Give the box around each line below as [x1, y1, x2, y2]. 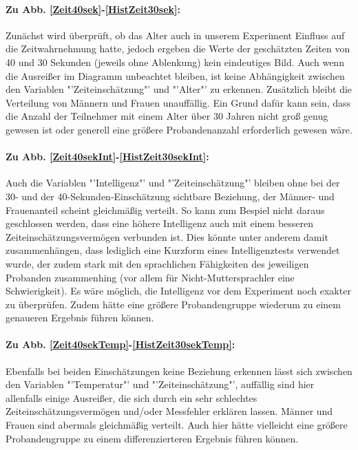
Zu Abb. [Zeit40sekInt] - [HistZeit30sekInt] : [6, 149, 209, 164]
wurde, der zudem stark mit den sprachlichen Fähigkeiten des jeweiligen [6, 256, 309, 270]
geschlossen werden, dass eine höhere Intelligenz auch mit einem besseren [6, 216, 314, 231]
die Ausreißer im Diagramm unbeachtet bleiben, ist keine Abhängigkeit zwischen [6, 68, 345, 83]
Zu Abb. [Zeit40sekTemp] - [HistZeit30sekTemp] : [6, 337, 235, 352]
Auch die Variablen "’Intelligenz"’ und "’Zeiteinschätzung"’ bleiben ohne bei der [6, 175, 340, 190]
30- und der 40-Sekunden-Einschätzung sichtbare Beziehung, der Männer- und [6, 189, 335, 203]
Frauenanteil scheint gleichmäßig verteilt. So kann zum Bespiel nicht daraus [6, 202, 325, 217]
